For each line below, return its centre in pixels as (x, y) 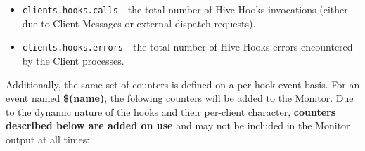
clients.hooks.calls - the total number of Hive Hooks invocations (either (185, 9)
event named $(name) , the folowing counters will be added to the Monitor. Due (180, 98)
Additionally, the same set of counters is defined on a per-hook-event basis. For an (183, 84)
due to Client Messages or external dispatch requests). (139, 23)
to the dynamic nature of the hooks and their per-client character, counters (171, 111)
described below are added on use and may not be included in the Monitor (178, 125)
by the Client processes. (73, 60)
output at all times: (48, 139)
